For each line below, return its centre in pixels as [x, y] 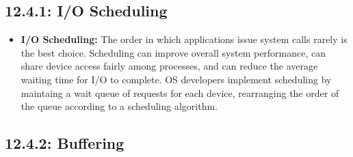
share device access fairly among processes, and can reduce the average [169, 66]
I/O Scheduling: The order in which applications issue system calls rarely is [184, 39]
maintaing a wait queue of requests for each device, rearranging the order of [180, 92]
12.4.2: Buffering [65, 143]
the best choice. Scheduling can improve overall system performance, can [173, 52]
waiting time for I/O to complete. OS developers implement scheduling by [176, 79]
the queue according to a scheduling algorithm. [119, 106]
